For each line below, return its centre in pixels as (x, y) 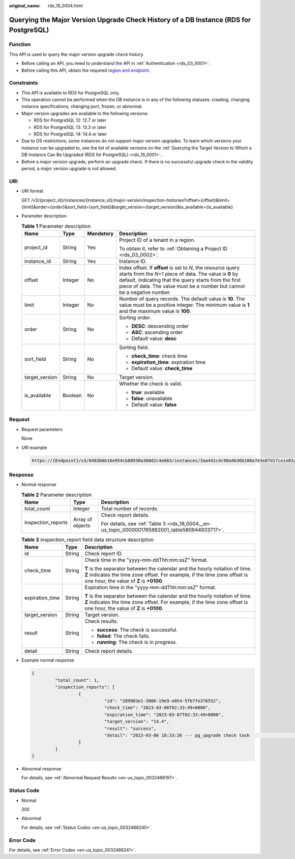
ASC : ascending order (157, 332)
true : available (148, 392)
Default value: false (154, 405)
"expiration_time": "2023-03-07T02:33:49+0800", (164, 715)
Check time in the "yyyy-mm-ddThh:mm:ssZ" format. (146, 560)
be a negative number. (145, 292)
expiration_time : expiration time (168, 362)
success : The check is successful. (137, 630)
